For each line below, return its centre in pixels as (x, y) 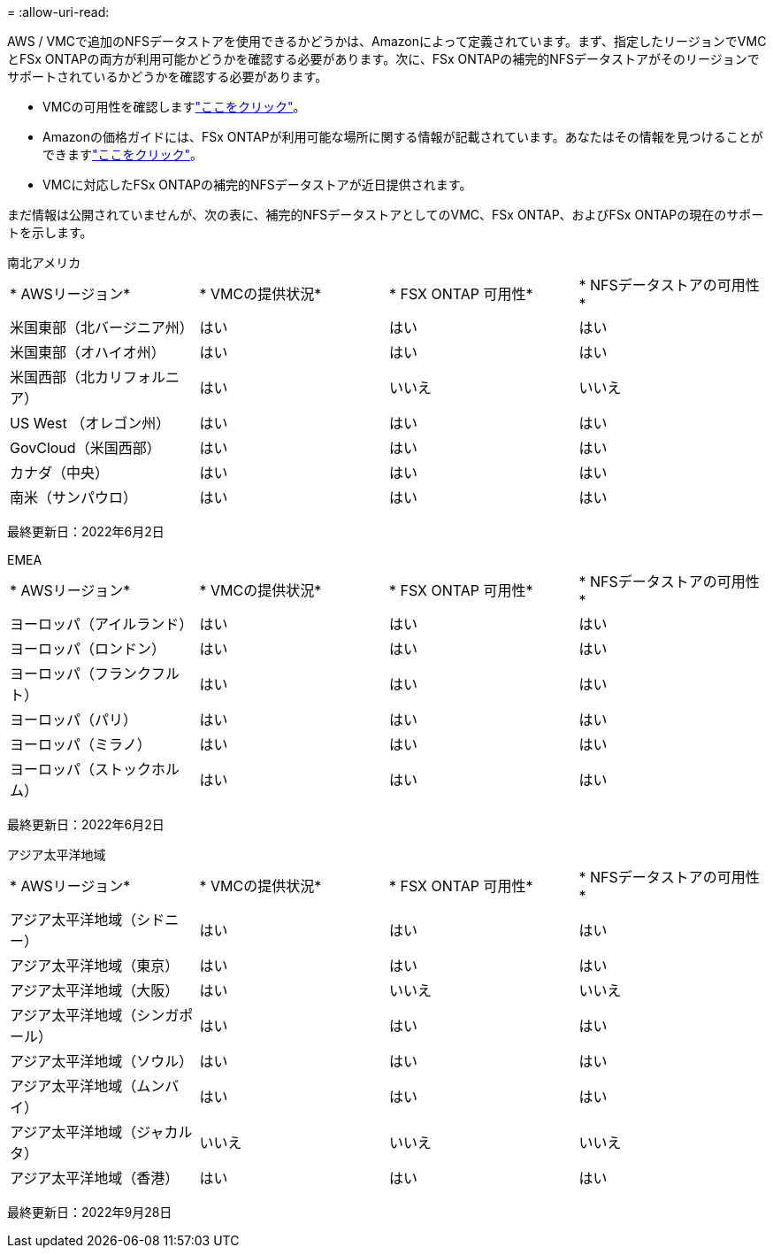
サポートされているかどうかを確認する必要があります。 (168, 77)
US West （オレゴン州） (90, 423)
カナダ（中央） (60, 473)
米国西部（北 (53, 377)
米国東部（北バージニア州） (102, 327)
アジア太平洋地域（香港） (95, 1178)
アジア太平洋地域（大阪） (95, 990)
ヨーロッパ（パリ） (74, 720)
